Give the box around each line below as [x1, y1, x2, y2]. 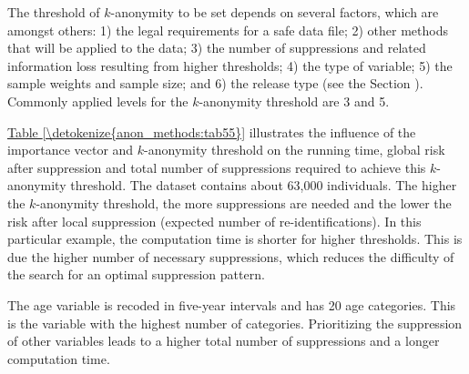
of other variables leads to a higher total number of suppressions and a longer [7, 331, 440, 350]
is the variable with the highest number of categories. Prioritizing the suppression [7, 313, 463, 332]
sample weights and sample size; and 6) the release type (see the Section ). [7, 74, 423, 93]
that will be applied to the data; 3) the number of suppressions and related [7, 38, 426, 57]
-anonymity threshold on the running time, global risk [144, 140, 445, 159]
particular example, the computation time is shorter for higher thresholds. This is [7, 229, 463, 248]
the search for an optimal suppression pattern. [7, 265, 265, 284]
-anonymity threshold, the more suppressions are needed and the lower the [36, 193, 452, 212]
